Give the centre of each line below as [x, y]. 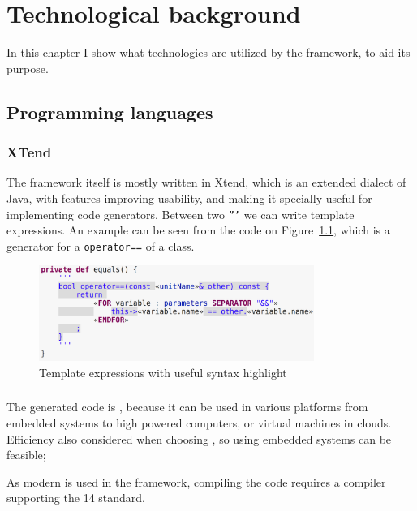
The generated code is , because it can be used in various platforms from [187, 407]
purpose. [28, 68]
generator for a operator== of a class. [101, 245]
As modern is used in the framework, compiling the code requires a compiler [196, 481]
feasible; [26, 455]
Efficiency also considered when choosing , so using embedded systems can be [199, 438]
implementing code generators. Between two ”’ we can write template [181, 214]
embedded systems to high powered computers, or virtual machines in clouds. [199, 423]
